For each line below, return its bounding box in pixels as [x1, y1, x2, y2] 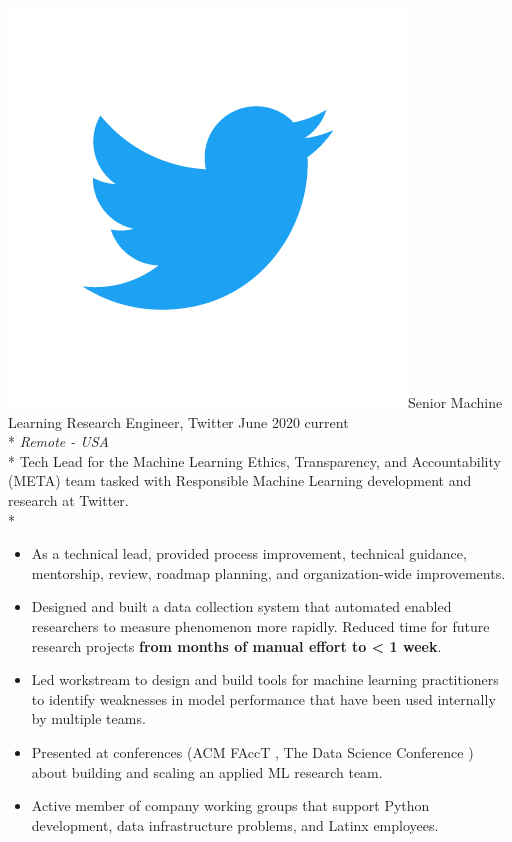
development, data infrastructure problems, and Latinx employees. [31, 814, 439, 835]
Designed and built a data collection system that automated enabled [31, 596, 452, 617]
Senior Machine [408, 392, 503, 412]
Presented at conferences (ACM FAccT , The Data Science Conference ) [31, 741, 474, 762]
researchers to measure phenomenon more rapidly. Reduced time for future [31, 615, 490, 636]
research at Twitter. [8, 489, 129, 510]
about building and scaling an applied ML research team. [31, 761, 383, 782]
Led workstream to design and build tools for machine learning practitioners [31, 669, 499, 690]
